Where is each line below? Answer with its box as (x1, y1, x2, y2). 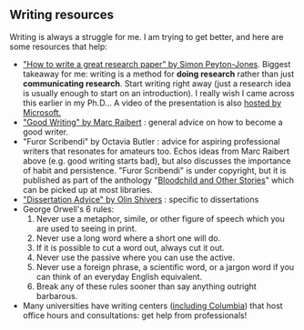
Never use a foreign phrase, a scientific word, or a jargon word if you (35, 261, 295, 272)
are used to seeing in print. (35, 223, 137, 234)
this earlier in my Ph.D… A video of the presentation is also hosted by (22, 97, 282, 108)
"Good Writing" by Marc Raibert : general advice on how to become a (22, 116, 283, 127)
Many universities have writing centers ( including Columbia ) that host (22, 300, 284, 311)
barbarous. (35, 290, 78, 301)
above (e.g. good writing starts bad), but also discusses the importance (22, 155, 291, 166)
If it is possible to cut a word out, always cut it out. (35, 242, 225, 253)
